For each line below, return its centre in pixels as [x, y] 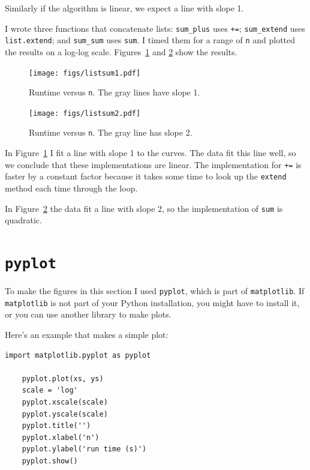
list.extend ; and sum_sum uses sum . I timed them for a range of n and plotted [150, 40]
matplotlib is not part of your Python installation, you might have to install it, [152, 302]
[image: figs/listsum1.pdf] [85, 73]
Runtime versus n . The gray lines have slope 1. [115, 92]
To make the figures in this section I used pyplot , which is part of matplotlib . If [155, 291]
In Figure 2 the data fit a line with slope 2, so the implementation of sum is [144, 208]
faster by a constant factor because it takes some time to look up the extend [146, 176]
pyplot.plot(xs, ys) [63, 378]
